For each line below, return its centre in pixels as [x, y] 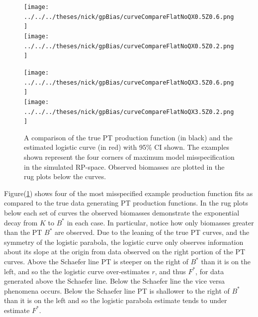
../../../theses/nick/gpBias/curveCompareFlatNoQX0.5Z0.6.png [129, 17]
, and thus [170, 271]
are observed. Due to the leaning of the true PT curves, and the [152, 232]
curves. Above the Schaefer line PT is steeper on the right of [96, 261]
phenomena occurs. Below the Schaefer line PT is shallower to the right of [117, 290]
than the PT [23, 232]
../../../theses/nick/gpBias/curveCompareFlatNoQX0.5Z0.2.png [129, 46]
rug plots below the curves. [65, 176]
